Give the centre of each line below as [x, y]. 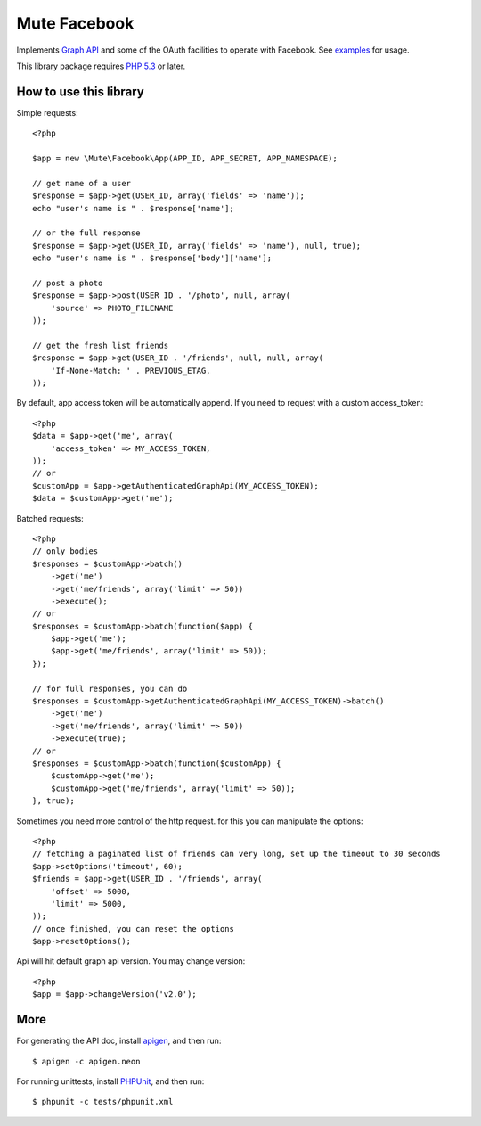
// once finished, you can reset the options [134, 929]
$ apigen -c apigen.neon [86, 1061]
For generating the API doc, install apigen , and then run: [119, 1041]
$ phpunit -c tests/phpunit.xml [103, 1102]
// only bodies [65, 551]
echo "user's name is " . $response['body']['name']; [152, 258]
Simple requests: [48, 112]
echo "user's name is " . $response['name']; [134, 208]
